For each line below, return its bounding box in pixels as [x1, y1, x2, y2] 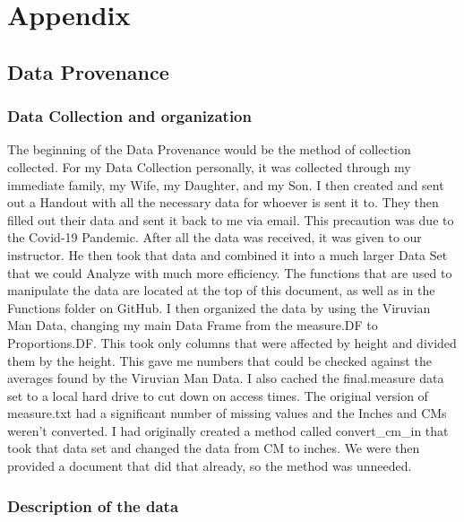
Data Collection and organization [7, 105, 252, 127]
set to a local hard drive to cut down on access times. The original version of [7, 386, 428, 405]
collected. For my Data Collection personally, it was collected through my [7, 157, 411, 176]
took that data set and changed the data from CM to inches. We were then [7, 439, 420, 457]
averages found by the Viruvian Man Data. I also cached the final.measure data [7, 369, 444, 387]
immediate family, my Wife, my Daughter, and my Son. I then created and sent [7, 175, 444, 194]
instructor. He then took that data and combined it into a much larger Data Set [7, 245, 448, 264]
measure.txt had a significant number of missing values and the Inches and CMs [7, 404, 447, 422]
